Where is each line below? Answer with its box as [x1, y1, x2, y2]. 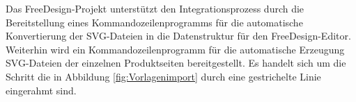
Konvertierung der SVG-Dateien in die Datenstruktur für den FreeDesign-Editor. [6, 28, 351, 43]
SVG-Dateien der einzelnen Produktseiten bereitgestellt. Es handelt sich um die [6, 56, 346, 70]
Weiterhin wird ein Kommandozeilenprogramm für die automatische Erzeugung [6, 42, 345, 56]
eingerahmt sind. [6, 83, 77, 97]
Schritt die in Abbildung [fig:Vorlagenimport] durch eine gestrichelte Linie [6, 69, 321, 83]
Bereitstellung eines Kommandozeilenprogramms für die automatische [6, 15, 303, 29]
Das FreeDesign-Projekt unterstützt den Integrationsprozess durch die [6, 1, 304, 15]
